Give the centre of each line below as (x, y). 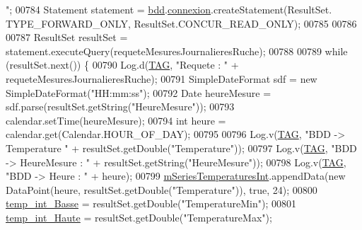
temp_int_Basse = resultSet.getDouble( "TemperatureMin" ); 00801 (151, 203)
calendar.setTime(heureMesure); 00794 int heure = (116, 120)
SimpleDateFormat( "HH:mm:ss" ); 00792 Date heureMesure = (139, 92)
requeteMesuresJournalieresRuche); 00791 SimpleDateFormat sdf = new (162, 78)
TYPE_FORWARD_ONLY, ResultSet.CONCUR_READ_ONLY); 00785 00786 (181, 23)
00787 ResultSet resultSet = (67, 37)
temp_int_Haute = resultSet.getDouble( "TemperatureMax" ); (139, 217)
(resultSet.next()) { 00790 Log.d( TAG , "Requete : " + (122, 65)
